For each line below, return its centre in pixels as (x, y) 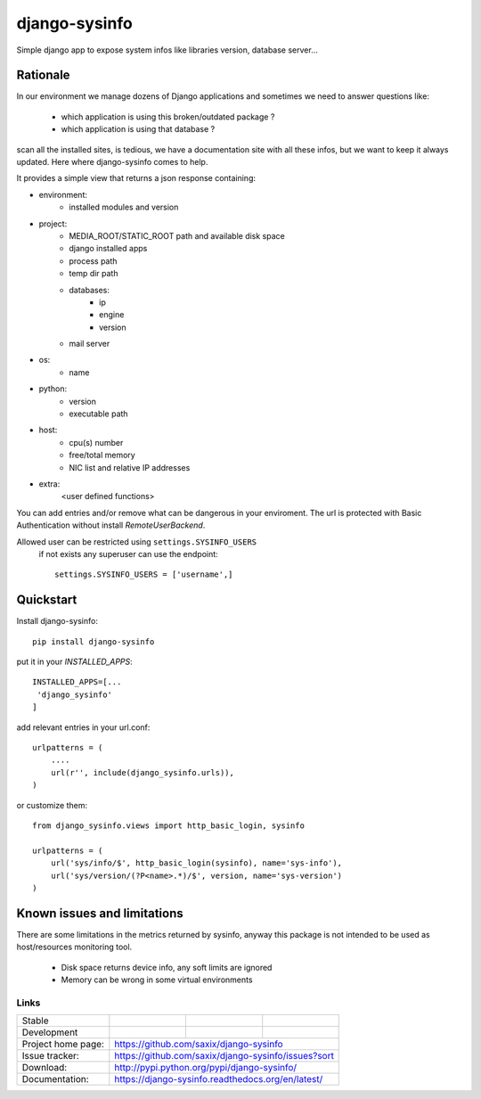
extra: (49, 484)
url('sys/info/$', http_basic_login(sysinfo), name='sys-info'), (196, 863)
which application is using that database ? (138, 129)
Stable (35, 1021)
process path (93, 261)
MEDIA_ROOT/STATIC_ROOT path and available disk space (177, 235)
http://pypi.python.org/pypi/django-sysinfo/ (206, 1068)
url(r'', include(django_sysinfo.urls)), (143, 772)
